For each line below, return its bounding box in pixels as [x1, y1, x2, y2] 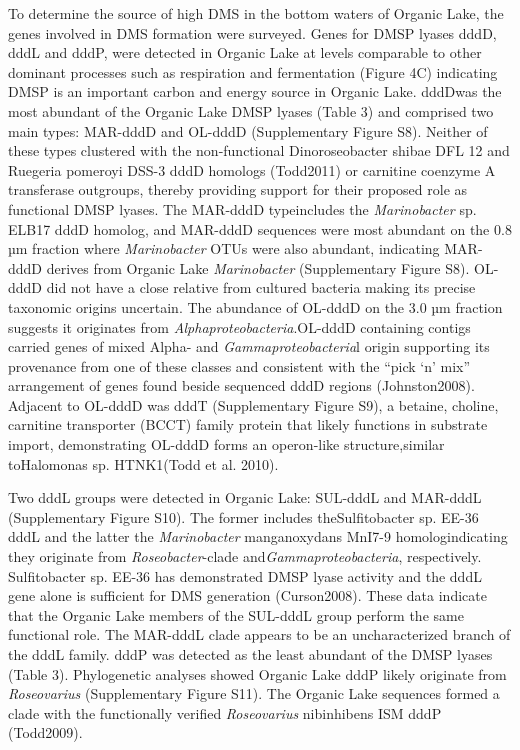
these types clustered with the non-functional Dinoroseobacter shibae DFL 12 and [8, 140, 510, 161]
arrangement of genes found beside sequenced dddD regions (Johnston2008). [8, 375, 475, 396]
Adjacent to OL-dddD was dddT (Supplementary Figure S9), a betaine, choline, [8, 394, 499, 415]
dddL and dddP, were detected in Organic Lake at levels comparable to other [8, 42, 482, 63]
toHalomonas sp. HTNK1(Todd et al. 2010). [8, 453, 279, 474]
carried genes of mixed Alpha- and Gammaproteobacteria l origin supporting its [8, 336, 490, 357]
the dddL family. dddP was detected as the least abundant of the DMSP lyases [8, 644, 493, 664]
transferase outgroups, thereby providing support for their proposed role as [8, 179, 468, 200]
